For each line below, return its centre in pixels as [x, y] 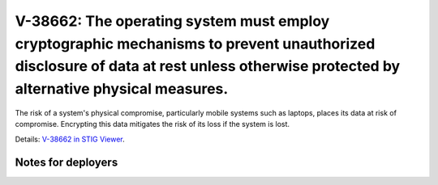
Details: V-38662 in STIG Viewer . [70, 139]
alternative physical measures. [122, 89]
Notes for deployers [67, 162]
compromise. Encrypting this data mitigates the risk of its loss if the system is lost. [152, 124]
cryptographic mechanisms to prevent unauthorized [195, 44]
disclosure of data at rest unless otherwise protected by [208, 67]
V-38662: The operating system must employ [172, 21]
